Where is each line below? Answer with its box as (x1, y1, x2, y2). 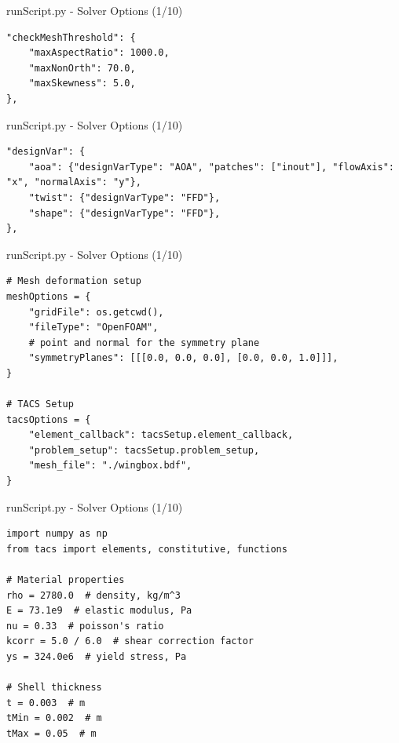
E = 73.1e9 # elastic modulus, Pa (6, 605, 192, 617)
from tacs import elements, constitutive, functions (6, 543, 287, 555)
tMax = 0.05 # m (6, 727, 97, 739)
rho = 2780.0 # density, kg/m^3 (6, 589, 181, 601)
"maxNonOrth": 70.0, (28, 62, 136, 74)
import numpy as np (6, 528, 108, 540)
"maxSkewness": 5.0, (28, 78, 136, 89)
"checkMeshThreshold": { (6, 31, 136, 43)
